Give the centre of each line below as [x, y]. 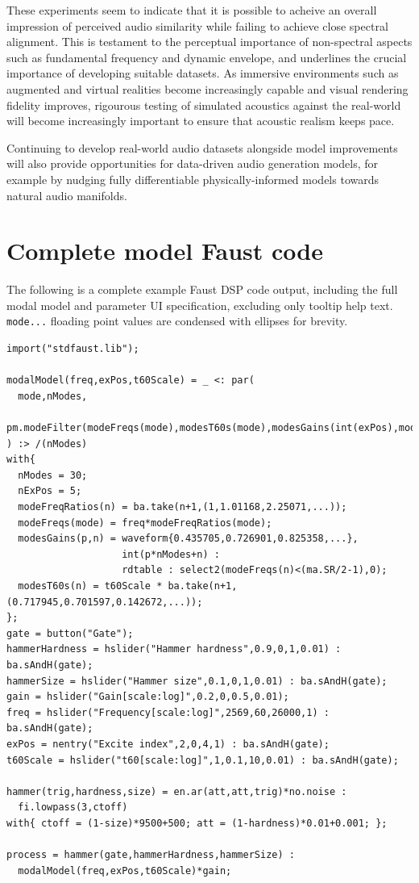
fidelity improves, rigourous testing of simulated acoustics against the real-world [204, 105]
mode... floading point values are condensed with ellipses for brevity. [177, 321]
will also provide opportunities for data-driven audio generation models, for [192, 163]
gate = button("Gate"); [70, 633]
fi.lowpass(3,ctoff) [73, 808]
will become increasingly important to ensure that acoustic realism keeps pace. [201, 121]
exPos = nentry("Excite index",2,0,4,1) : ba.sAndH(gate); [168, 744]
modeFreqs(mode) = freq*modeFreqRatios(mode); [145, 523]
